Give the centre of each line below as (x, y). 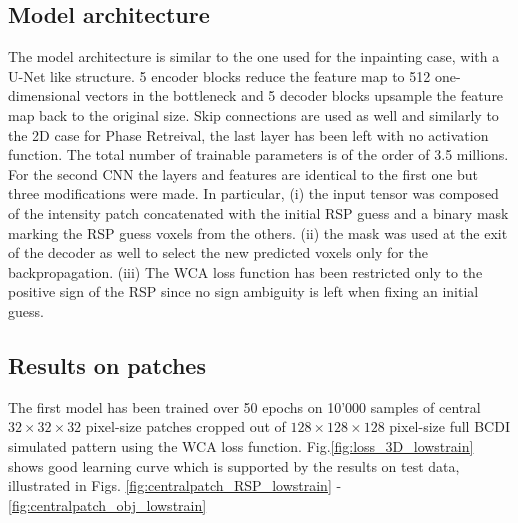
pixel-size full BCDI (449, 426)
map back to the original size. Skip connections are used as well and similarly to (253, 114)
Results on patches (107, 364)
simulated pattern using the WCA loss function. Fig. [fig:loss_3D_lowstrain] (241, 445)
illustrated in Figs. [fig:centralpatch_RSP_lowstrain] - (175, 485)
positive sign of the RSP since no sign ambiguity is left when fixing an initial (243, 291)
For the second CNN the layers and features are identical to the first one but (243, 173)
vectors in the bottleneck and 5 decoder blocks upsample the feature (294, 95)
